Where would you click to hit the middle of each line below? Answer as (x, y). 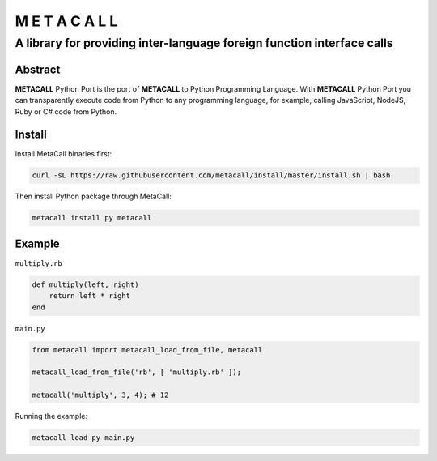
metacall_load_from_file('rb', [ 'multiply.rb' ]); (137, 372)
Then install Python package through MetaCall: (93, 196)
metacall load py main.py (83, 438)
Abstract (38, 69)
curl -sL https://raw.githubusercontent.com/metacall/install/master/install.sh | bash (211, 175)
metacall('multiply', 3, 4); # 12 (100, 395)
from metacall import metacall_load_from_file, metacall (147, 350)
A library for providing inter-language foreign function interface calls (204, 43)
